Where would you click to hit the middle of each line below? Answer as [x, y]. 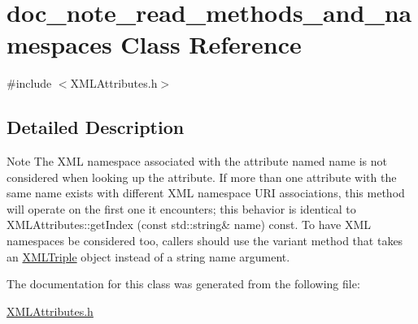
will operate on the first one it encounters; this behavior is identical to [181, 208]
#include [29, 83]
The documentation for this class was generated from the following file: [183, 284]
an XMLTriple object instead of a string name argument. [148, 256]
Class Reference [211, 44]
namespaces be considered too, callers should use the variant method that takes [205, 241]
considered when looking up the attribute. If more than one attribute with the [202, 177]
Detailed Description [96, 127]
